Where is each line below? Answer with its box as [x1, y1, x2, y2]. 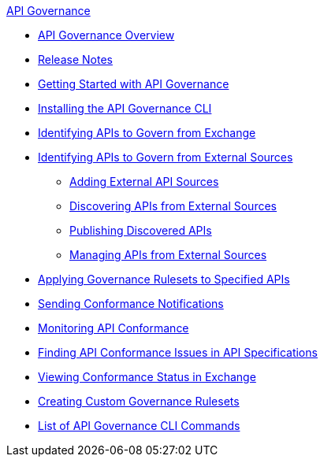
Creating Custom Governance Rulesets [38, 394, 240, 408]
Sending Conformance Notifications [38, 297, 224, 310]
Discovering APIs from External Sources [69, 199, 277, 213]
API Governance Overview [38, 28, 175, 42]
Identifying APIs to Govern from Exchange [38, 126, 256, 139]
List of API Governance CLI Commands [38, 419, 240, 432]
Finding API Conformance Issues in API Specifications [38, 346, 318, 359]
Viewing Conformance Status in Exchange [38, 370, 256, 383]
